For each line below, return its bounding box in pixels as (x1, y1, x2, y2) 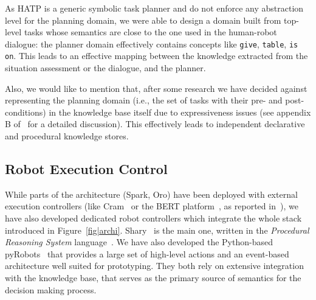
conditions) (5, 105, 46, 118)
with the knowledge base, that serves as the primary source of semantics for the (5, 271, 301, 284)
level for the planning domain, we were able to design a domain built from (5, 13, 281, 26)
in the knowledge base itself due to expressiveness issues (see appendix (49, 105, 311, 118)
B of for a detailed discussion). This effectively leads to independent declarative (5, 117, 305, 130)
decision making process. (5, 283, 97, 296)
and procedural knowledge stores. (5, 130, 129, 142)
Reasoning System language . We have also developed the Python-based (5, 235, 273, 248)
